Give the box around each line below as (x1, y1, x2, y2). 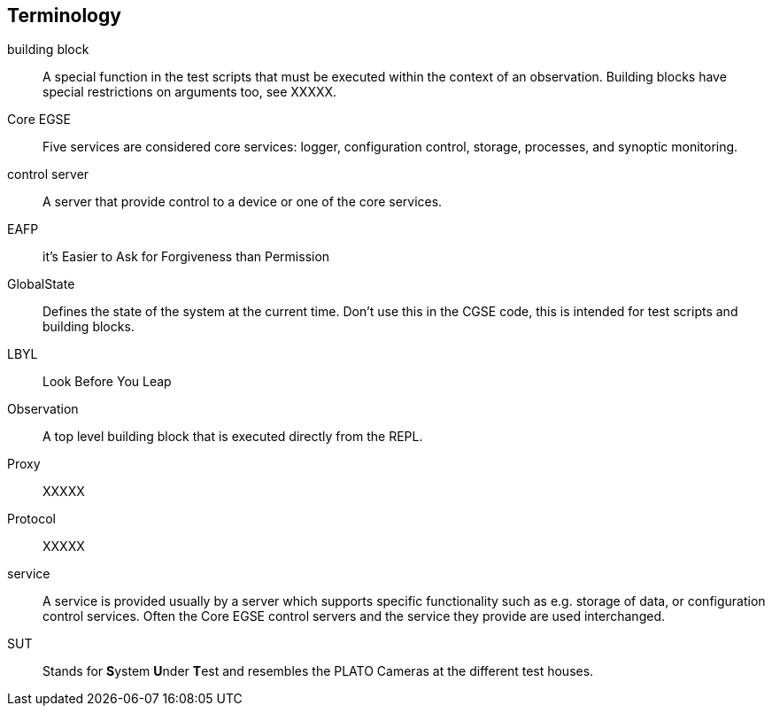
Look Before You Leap (42, 374, 172, 390)
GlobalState (7, 276, 75, 292)
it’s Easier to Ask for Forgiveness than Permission (42, 249, 330, 265)
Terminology (7, 4, 121, 27)
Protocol (7, 511, 56, 527)
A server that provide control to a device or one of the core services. (42, 194, 443, 210)
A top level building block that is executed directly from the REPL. (42, 429, 423, 445)
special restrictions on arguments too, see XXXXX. (42, 84, 337, 100)
